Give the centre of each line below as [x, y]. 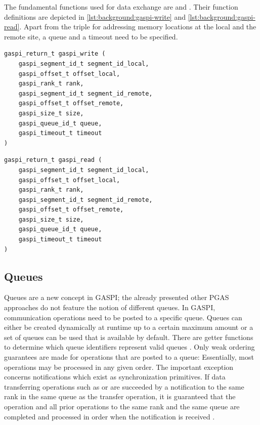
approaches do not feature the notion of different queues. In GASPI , [110, 307]
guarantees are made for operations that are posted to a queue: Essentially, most [129, 357]
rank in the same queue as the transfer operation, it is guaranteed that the [120, 396]
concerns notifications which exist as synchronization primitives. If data [115, 377]
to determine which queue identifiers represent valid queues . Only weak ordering [129, 347]
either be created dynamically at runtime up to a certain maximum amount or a [129, 327]
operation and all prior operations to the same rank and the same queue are [122, 406]
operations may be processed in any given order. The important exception [119, 367]
